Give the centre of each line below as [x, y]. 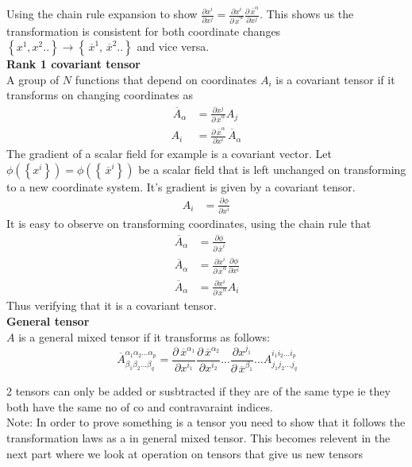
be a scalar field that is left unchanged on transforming [272, 169]
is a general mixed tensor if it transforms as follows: [144, 336]
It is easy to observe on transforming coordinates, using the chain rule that [189, 223]
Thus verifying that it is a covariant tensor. [112, 305]
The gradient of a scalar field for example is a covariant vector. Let [169, 154]
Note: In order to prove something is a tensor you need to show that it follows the [206, 422]
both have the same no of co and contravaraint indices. [140, 406]
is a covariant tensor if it [335, 79]
